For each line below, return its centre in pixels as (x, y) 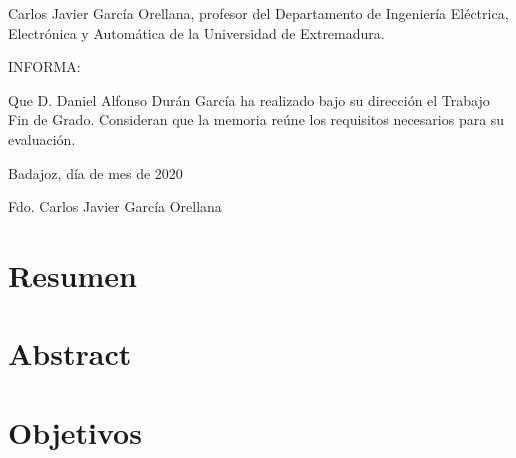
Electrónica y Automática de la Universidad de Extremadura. (196, 32)
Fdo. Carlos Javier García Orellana (115, 206)
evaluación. (42, 138)
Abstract (70, 353)
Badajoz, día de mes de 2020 (95, 172)
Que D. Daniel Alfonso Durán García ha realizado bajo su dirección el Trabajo (249, 99)
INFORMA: (44, 66)
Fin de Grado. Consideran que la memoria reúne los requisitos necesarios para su (256, 119)
